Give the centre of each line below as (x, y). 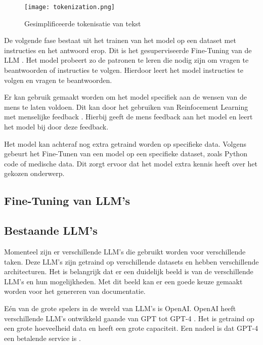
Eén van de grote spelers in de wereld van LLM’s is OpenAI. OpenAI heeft (120, 308)
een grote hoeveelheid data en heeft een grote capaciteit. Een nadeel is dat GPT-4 (131, 328)
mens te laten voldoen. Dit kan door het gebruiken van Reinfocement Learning (126, 106)
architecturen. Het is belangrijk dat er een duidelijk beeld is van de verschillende (129, 271)
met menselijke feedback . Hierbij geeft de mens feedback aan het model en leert (128, 117)
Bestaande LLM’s (51, 230)
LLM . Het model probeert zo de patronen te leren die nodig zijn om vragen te (126, 60)
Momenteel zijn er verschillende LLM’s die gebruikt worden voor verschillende (125, 251)
